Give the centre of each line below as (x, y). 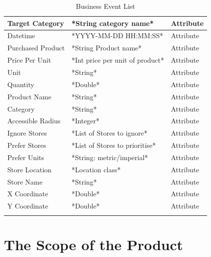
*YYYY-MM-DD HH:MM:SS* (117, 35)
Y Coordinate (28, 206)
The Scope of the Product (94, 244)
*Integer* (86, 121)
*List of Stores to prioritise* (114, 145)
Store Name (25, 181)
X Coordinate (28, 194)
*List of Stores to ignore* (110, 133)
